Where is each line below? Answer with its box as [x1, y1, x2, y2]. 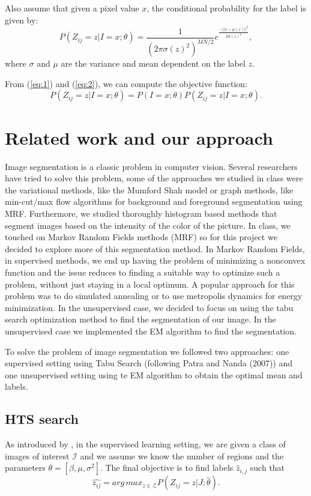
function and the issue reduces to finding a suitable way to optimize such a [5, 265, 280, 278]
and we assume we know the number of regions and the [80, 449, 284, 462]
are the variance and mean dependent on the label [61, 57, 246, 70]
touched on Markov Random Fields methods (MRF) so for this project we [5, 231, 277, 243]
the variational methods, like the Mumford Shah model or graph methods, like [5, 183, 294, 196]
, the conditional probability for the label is [146, 2, 306, 14]
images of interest [5, 449, 70, 462]
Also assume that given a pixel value [5, 2, 139, 14]
